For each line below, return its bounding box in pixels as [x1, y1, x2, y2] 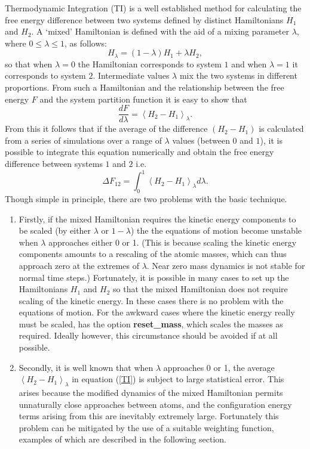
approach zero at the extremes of [19, 259, 140, 271]
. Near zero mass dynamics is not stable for [146, 259, 305, 271]
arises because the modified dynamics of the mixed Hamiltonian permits [19, 386, 283, 399]
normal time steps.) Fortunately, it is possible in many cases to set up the [19, 271, 289, 283]
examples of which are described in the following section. [19, 433, 226, 445]
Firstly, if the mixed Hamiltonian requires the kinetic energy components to [19, 212, 296, 225]
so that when [5, 57, 53, 70]
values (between [172, 134, 230, 146]
